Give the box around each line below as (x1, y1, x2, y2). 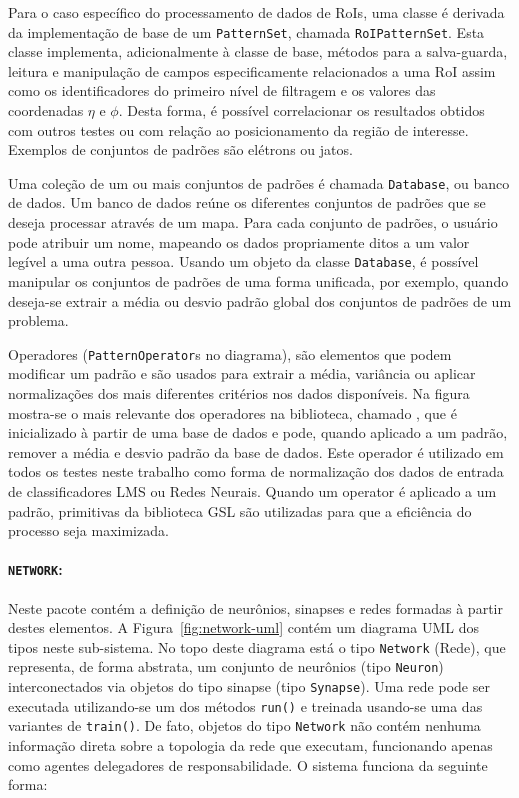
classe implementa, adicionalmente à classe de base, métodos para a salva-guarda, (8, 41, 508, 62)
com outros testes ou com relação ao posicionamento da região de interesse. (8, 119, 469, 140)
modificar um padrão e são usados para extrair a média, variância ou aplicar (8, 363, 476, 384)
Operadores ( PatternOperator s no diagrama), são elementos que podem (8, 343, 452, 364)
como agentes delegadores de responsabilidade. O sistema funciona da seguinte (8, 754, 488, 775)
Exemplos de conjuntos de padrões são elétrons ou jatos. (8, 139, 353, 160)
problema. (8, 310, 69, 331)
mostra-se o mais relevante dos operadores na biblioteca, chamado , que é (8, 402, 457, 423)
